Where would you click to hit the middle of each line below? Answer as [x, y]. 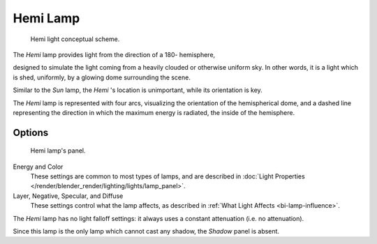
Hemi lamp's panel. [58, 151]
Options [31, 132]
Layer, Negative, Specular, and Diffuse [68, 196]
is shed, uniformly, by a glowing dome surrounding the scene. [102, 77]
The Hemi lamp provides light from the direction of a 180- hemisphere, [114, 54]
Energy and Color [38, 167]
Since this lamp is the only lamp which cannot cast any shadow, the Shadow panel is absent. [146, 231]
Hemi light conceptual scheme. [75, 39]
